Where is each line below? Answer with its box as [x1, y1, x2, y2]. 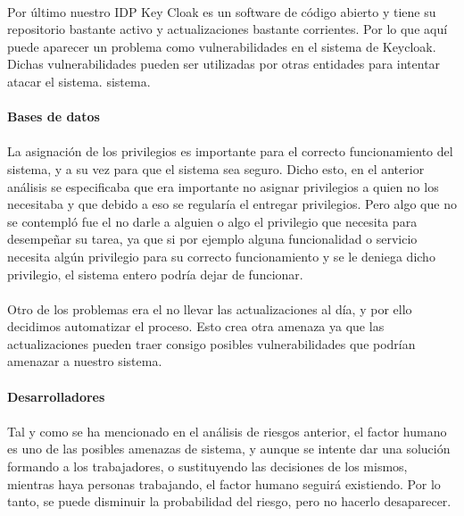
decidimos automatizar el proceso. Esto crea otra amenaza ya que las [7, 317, 385, 336]
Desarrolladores [7, 387, 105, 405]
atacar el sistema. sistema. [7, 71, 151, 90]
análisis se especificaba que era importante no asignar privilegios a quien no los [7, 177, 439, 196]
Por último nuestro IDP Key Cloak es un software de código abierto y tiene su [7, 2, 436, 21]
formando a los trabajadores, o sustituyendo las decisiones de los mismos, [7, 457, 408, 476]
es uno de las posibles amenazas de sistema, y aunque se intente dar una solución [7, 439, 451, 458]
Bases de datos [7, 107, 100, 126]
